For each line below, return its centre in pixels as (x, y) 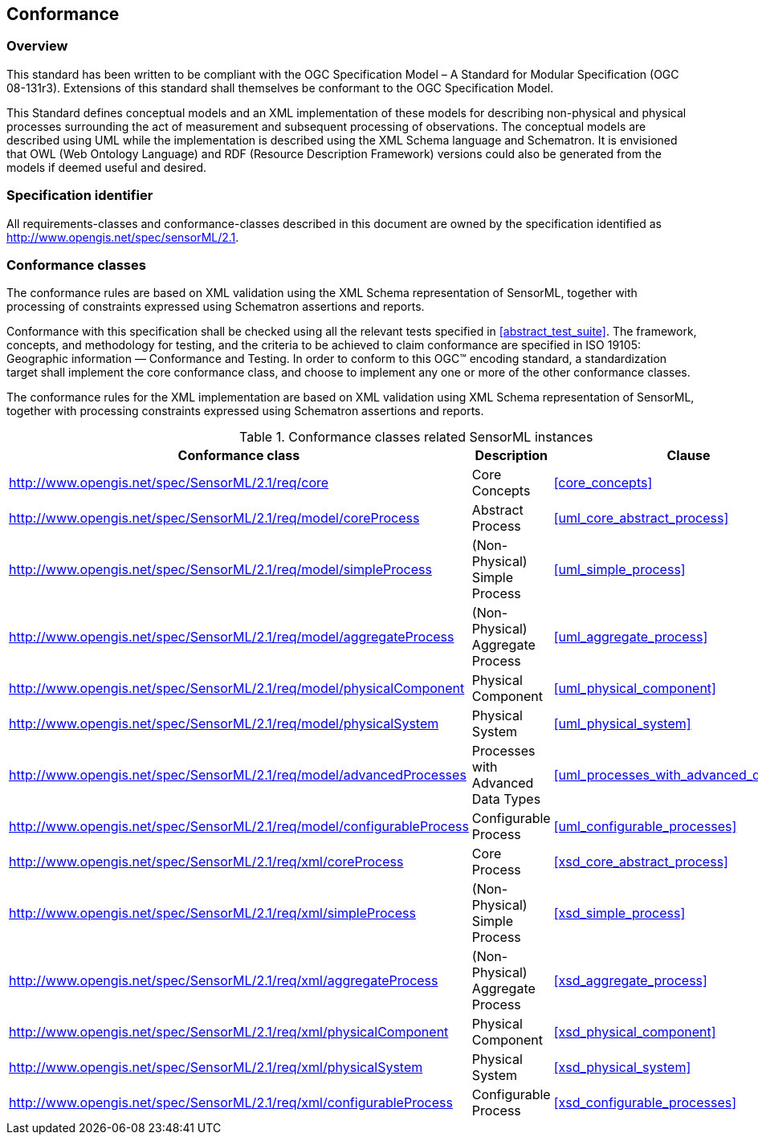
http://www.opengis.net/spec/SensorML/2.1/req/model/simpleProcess (220, 570)
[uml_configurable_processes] (645, 827)
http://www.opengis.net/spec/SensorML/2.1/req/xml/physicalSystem (216, 1068)
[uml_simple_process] (619, 570)
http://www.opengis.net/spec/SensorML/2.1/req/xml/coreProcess (206, 862)
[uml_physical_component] (635, 689)
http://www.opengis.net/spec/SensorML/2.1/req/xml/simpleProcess (212, 913)
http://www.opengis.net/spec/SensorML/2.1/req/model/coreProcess (214, 518)
